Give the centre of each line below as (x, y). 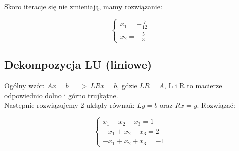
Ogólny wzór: (24, 86)
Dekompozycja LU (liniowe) (78, 64)
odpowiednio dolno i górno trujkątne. (61, 95)
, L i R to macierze (193, 86)
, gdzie (127, 86)
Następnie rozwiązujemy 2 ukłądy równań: (69, 105)
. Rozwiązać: (216, 105)
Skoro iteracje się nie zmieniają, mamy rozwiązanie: (83, 6)
